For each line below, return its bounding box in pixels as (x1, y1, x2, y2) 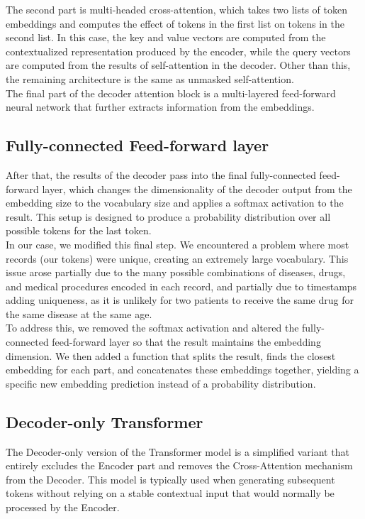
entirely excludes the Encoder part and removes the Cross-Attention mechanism (6, 458, 353, 473)
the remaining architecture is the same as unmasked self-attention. (6, 71, 294, 86)
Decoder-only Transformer (6, 410, 203, 432)
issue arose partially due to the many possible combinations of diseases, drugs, (6, 265, 346, 280)
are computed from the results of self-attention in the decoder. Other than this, (6, 58, 351, 72)
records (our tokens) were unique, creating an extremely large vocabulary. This (6, 251, 349, 266)
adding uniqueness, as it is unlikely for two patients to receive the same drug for (6, 293, 354, 307)
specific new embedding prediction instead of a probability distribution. (6, 376, 316, 390)
